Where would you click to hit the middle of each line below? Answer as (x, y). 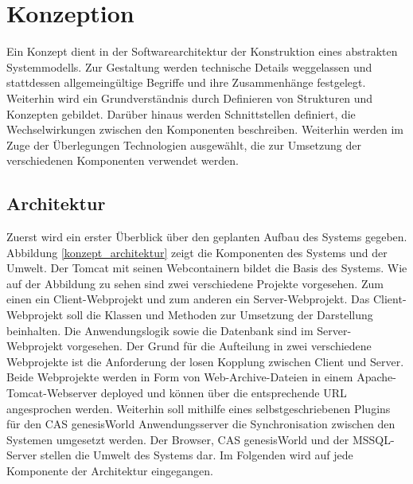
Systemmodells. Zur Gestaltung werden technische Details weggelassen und (189, 66)
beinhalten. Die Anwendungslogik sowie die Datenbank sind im (160, 330)
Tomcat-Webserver (52, 393)
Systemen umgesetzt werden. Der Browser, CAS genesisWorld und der (178, 439)
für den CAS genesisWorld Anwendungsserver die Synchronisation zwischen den (201, 424)
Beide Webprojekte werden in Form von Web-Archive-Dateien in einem (180, 377)
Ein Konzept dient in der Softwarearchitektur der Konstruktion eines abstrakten (202, 51)
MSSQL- (373, 439)
